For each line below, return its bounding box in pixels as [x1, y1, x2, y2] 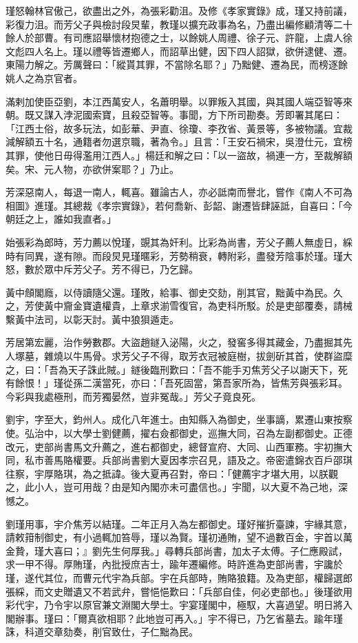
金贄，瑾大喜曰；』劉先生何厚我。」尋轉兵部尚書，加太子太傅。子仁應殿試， [6, 543, 348, 558]
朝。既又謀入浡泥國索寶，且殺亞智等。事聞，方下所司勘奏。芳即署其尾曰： [6, 108, 343, 122]
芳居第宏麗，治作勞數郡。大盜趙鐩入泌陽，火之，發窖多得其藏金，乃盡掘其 [6, 335, 343, 349]
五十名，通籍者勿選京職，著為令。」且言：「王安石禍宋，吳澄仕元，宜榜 [34, 134, 352, 149]
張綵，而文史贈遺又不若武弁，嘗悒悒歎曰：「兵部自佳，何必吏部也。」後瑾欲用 [6, 584, 352, 598]
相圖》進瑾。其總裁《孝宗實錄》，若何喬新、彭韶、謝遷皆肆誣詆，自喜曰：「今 [6, 198, 352, 212]
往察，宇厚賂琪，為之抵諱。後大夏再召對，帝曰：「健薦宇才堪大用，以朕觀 [6, 466, 338, 480]
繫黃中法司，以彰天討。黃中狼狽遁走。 [6, 312, 179, 326]
